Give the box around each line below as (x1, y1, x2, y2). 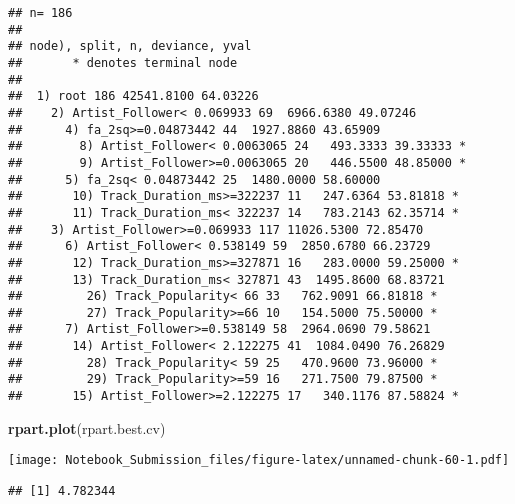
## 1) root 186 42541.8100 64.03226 (8, 89, 259, 104)
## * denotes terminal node (8, 55, 238, 70)
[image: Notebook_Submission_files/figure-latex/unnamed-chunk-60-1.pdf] (8, 453, 510, 468)
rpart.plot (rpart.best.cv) (8, 417, 166, 438)
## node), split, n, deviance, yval (8, 39, 252, 54)
